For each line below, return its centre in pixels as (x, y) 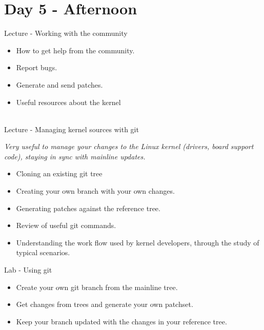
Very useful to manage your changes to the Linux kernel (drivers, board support (129, 146)
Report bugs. (37, 67)
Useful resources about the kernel (68, 102)
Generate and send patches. (59, 84)
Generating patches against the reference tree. (88, 208)
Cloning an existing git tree (59, 173)
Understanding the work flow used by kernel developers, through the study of (138, 242)
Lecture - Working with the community (66, 33)
